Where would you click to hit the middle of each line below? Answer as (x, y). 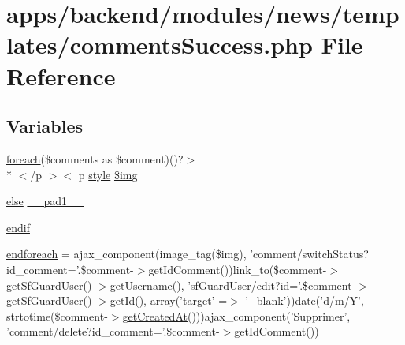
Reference (61, 75)
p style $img (108, 174)
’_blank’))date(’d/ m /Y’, (305, 300)
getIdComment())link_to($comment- (238, 269)
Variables (45, 126)
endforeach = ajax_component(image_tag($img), (126, 254)
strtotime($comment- (57, 315)
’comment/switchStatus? (309, 254)
